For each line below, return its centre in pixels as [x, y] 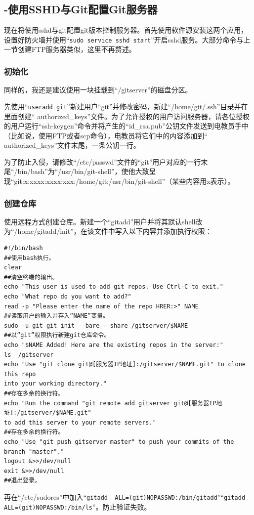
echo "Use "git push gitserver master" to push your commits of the [119, 442]
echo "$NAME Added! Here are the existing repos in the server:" [114, 345]
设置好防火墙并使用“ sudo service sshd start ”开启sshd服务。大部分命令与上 [127, 39]
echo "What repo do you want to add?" [68, 297]
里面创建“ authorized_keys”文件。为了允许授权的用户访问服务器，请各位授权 [127, 116]
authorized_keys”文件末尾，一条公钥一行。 [72, 145]
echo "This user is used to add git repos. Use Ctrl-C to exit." [114, 287]
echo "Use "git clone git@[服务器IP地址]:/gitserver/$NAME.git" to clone [125, 365]
